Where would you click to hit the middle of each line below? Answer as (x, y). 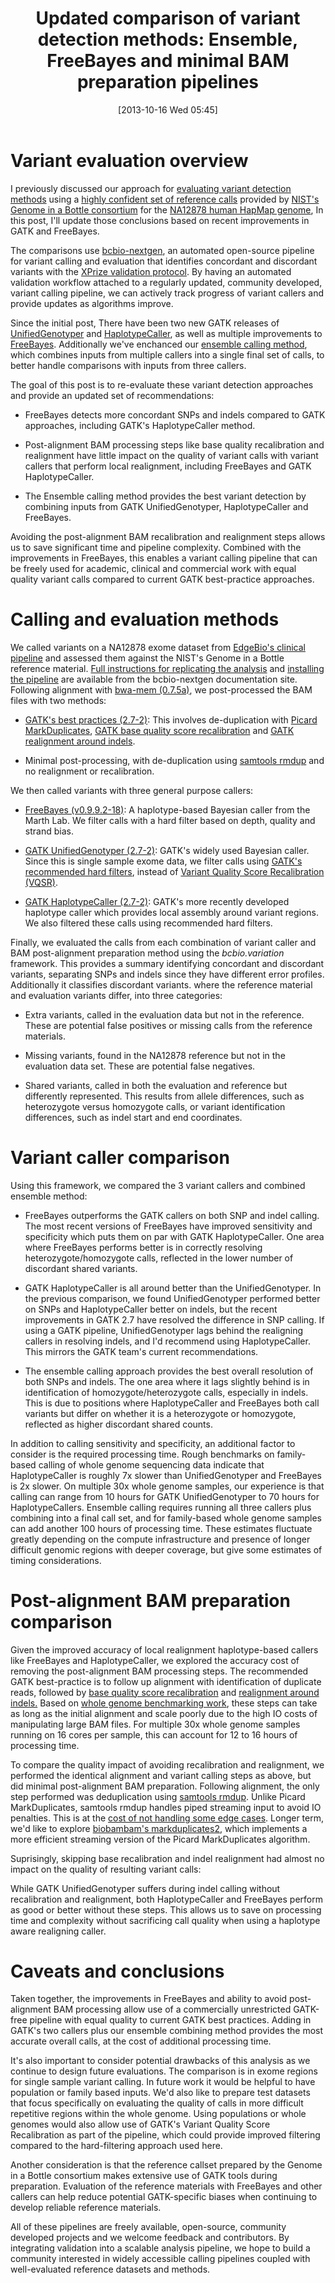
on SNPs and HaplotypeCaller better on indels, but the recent (151, 1309)
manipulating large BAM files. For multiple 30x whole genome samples (155, 1724)
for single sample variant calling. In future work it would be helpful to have (163, 2082)
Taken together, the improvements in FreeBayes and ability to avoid (149, 1999)
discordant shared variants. (81, 1268)
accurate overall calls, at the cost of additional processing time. (141, 2041)
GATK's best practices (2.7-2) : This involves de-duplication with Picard (171, 719)
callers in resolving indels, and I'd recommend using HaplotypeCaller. (167, 1341)
